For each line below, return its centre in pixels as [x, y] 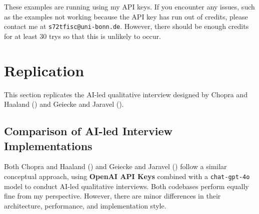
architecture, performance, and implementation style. [85, 205]
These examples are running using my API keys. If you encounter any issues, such [129, 6]
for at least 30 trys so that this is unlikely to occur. [82, 36]
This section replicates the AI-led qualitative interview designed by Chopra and [126, 94]
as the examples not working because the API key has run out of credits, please [126, 16]
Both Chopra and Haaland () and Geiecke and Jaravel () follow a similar [115, 166]
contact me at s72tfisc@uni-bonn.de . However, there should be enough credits [126, 26]
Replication [44, 70]
